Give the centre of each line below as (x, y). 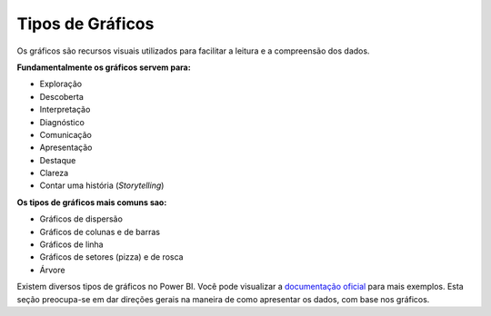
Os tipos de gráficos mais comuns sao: (92, 202)
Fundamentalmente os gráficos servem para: (104, 67)
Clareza (54, 173)
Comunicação (66, 134)
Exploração (60, 84)
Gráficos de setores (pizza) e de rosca (111, 257)
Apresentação (66, 148)
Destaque (58, 160)
